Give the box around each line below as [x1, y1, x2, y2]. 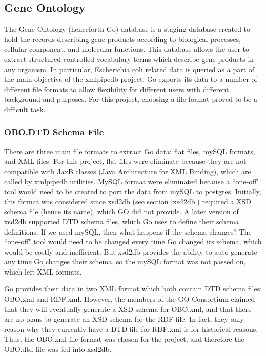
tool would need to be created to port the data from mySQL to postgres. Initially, [4, 186, 261, 197]
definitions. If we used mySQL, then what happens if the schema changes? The [4, 226, 252, 237]
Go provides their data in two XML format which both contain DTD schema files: [4, 283, 262, 294]
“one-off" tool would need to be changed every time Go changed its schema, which [4, 236, 262, 247]
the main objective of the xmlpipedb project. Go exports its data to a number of [4, 74, 257, 85]
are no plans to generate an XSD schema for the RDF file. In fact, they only [4, 313, 244, 324]
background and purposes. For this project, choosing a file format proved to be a [4, 94, 257, 104]
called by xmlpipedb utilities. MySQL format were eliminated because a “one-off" [4, 176, 259, 186]
